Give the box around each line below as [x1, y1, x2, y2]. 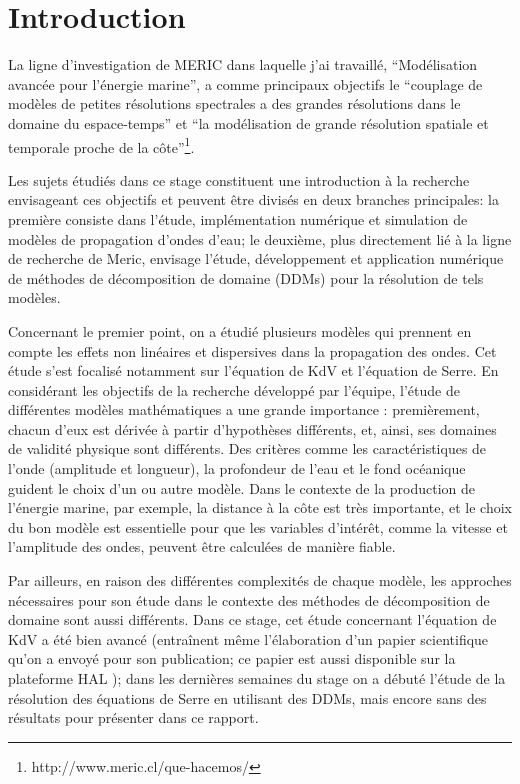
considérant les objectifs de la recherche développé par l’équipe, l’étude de [8, 379, 460, 400]
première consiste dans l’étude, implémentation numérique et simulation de [8, 208, 468, 229]
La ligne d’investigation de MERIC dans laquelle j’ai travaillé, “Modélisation [8, 54, 478, 75]
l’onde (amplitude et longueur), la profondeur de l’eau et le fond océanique [8, 458, 466, 479]
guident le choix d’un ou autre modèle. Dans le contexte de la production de [8, 477, 476, 498]
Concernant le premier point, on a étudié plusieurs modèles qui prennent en [8, 320, 472, 341]
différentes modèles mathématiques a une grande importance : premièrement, [8, 399, 480, 420]
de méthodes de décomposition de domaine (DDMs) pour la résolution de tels [8, 267, 484, 288]
